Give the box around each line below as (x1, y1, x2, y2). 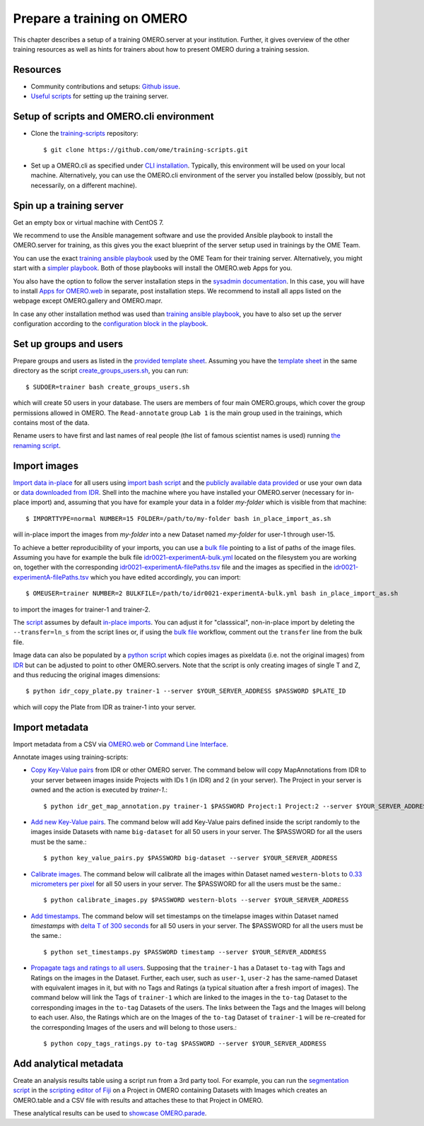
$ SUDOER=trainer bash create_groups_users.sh (25, 382, 190, 391)
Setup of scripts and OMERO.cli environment (13, 110, 215, 123)
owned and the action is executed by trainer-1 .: (30, 785, 168, 794)
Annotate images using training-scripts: (13, 753, 129, 761)
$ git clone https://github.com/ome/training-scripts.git (43, 146, 249, 153)
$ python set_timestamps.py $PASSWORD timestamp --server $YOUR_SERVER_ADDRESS (43, 948, 326, 956)
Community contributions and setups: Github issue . (30, 82, 180, 90)
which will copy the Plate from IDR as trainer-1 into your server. (13, 703, 196, 711)
